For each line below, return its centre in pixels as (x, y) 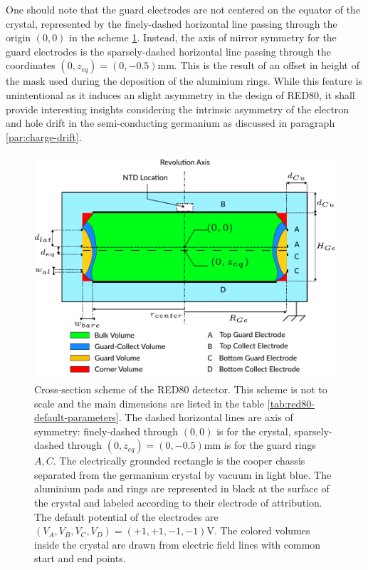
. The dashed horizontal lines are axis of (206, 417)
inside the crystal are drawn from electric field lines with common (178, 544)
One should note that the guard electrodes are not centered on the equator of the (183, 9)
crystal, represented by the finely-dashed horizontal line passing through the (172, 23)
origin (19, 37)
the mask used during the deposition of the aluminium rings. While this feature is (184, 81)
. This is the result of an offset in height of (267, 65)
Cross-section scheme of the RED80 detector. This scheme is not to (181, 389)
